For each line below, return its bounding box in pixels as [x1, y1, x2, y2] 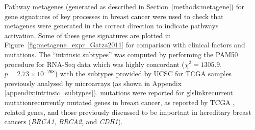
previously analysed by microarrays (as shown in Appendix [4, 78, 182, 88]
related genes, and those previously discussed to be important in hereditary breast [4, 107, 252, 117]
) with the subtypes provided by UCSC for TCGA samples [55, 68, 232, 79]
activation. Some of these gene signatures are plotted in [4, 30, 171, 40]
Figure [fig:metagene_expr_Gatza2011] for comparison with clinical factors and [4, 40, 245, 50]
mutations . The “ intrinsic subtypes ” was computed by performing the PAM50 [4, 49, 238, 59]
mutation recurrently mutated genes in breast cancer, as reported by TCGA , [4, 97, 235, 107]
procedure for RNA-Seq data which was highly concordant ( [4, 59, 185, 69]
